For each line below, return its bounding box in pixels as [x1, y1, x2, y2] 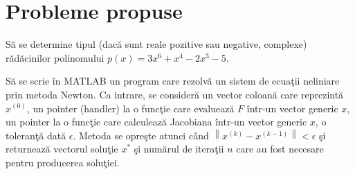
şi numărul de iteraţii [134, 141, 224, 156]
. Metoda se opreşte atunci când [73, 128, 209, 142]
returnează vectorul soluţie [6, 141, 118, 156]
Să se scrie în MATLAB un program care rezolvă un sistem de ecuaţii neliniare [6, 73, 340, 88]
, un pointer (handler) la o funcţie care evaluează [26, 101, 235, 115]
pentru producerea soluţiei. [6, 155, 120, 169]
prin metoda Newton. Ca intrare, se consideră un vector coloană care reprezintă [6, 87, 344, 101]
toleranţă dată [6, 128, 66, 142]
